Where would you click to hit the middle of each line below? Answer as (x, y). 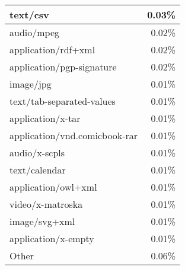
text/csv (29, 15)
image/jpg (31, 84)
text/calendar (38, 170)
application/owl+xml (53, 187)
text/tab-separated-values (63, 101)
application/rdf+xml (52, 49)
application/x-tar (45, 118)
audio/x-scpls (37, 152)
